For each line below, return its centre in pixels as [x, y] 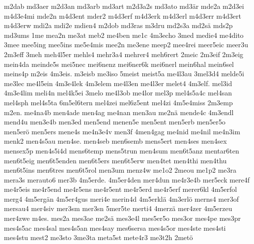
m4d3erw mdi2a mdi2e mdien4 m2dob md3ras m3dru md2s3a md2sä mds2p [118, 25]
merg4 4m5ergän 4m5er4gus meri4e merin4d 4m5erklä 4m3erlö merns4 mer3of [122, 198]
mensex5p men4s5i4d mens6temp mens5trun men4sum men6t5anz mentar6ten [122, 150]
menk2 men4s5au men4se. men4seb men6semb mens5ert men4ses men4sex [115, 141]
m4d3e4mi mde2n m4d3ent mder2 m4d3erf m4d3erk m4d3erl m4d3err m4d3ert [123, 15]
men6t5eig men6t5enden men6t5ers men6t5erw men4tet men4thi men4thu [115, 160]
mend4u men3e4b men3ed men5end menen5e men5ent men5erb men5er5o [115, 122]
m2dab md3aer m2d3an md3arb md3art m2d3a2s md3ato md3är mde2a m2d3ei [124, 6]
